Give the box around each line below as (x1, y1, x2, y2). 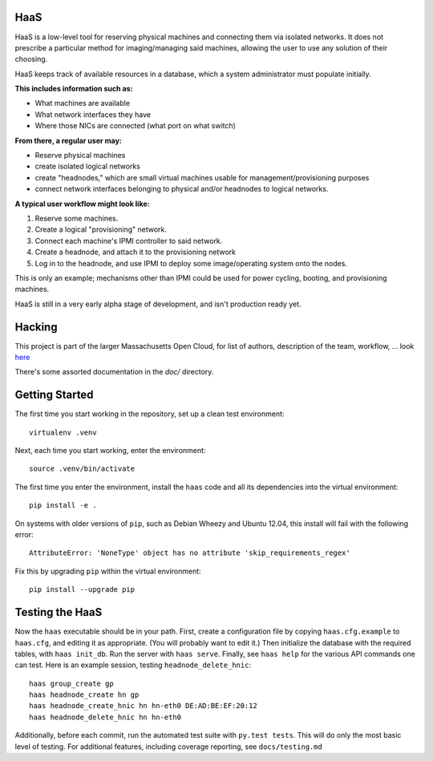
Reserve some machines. (34, 213, 119, 223)
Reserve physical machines (34, 151, 126, 160)
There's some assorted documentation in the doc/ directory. (14, 367, 214, 377)
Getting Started (14, 388, 94, 402)
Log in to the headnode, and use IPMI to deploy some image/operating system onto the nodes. (34, 258, 348, 268)
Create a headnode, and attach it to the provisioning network (34, 247, 237, 257)
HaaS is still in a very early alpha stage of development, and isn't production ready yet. (14, 299, 301, 309)
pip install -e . (29, 501, 97, 510)
